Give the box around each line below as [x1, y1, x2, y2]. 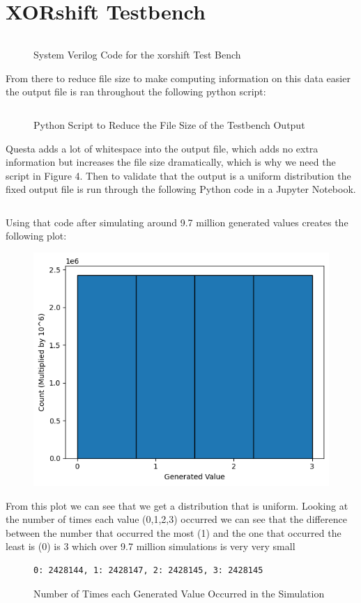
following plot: [6, 228, 67, 243]
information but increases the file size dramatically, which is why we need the [6, 155, 336, 169]
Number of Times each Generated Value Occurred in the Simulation [33, 586, 325, 600]
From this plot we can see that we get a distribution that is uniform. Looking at [6, 498, 348, 512]
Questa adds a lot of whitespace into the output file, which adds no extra [6, 141, 318, 155]
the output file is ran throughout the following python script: [6, 84, 266, 99]
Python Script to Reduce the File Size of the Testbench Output [33, 117, 305, 132]
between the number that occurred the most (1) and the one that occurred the [6, 525, 341, 540]
